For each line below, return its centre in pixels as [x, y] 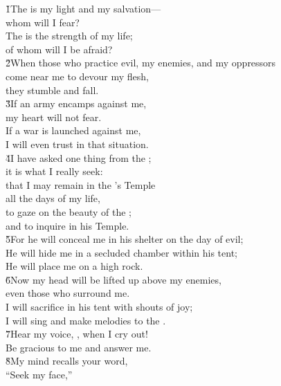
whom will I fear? [43, 22]
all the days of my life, [53, 198]
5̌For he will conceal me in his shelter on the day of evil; [125, 239]
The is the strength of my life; [69, 36]
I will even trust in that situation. [77, 144]
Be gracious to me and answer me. [79, 347]
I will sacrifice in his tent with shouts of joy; [99, 307]
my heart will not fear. [54, 117]
